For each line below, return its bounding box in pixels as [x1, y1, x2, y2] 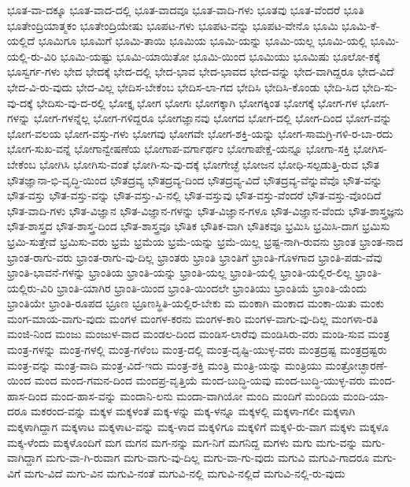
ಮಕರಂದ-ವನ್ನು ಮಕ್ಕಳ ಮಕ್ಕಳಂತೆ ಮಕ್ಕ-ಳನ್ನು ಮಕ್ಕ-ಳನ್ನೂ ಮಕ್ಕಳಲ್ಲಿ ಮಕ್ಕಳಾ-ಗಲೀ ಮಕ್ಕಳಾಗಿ [31, 403, 356, 419]
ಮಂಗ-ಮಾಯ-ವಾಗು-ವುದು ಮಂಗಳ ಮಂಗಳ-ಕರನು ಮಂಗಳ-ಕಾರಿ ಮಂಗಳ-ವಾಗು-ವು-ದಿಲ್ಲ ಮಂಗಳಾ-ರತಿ [7, 310, 379, 326]
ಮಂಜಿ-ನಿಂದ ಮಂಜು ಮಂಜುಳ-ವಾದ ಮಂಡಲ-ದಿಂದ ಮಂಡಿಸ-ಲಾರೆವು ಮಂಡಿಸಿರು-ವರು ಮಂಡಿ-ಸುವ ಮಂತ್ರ [7, 325, 390, 342]
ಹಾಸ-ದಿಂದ [7, 387, 48, 403]
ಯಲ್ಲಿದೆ [7, 32, 35, 49]
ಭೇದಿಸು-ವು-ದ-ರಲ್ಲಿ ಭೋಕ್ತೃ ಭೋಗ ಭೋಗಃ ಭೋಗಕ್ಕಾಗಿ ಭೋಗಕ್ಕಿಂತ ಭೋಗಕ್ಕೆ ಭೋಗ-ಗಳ [36, 94, 358, 110]
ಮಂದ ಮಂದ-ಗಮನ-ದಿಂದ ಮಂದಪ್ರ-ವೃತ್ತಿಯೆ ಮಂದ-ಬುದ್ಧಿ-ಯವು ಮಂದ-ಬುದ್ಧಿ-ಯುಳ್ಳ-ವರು [34, 372, 366, 388]
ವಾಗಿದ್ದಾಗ [7, 449, 42, 466]
